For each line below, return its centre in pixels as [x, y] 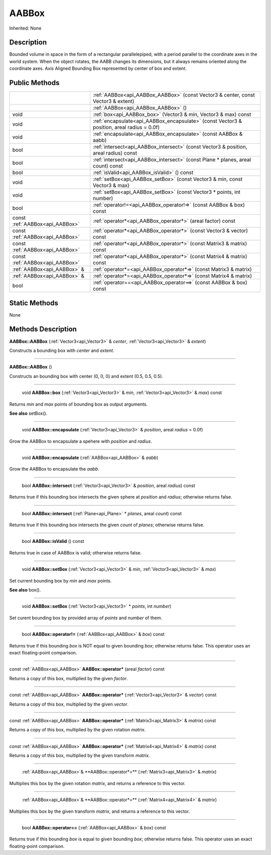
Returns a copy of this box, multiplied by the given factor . [69, 678]
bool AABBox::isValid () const [53, 541]
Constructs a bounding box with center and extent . [62, 350]
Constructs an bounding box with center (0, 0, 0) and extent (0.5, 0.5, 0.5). [86, 376]
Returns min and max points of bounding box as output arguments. [79, 404]
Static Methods [34, 303]
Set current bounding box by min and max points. [60, 581]
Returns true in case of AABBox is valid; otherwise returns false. [76, 552]
